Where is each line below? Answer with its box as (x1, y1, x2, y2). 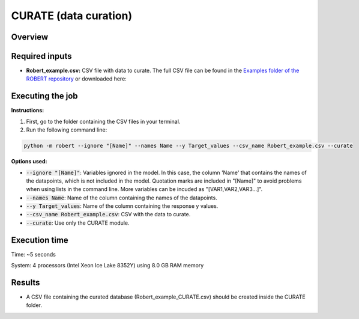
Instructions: (11, 107, 44, 114)
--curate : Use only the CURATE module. (26, 219, 130, 226)
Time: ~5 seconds (11, 251, 56, 258)
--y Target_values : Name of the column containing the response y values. (26, 202, 219, 210)
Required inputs (11, 51, 72, 61)
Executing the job (11, 91, 78, 102)
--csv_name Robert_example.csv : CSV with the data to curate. (26, 211, 191, 218)
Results (11, 277, 40, 288)
